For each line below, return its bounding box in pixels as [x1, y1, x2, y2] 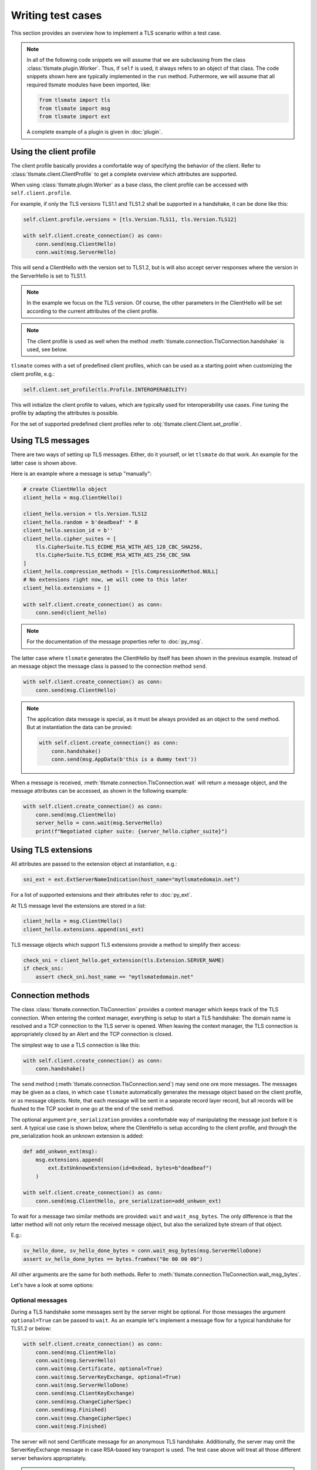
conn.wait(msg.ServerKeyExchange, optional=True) [35, 1374, 181, 1380]
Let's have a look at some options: [11, 1282, 94, 1289]
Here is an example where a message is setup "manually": [11, 470, 152, 477]
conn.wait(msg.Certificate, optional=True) [35, 1365, 163, 1372]
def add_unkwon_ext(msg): [23, 1148, 98, 1155]
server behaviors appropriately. [11, 1454, 87, 1461]
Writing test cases [11, 9, 102, 22]
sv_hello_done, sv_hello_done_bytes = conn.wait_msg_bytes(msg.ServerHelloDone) [23, 1247, 262, 1254]
